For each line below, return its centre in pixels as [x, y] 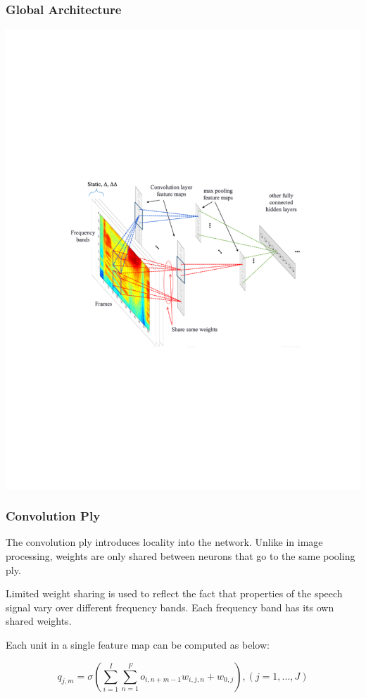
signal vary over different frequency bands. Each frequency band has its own [170, 607]
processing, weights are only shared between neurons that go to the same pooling [181, 556]
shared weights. [39, 621]
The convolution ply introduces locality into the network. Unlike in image [164, 542]
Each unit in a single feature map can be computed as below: [138, 645]
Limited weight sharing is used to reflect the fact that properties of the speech [174, 593]
